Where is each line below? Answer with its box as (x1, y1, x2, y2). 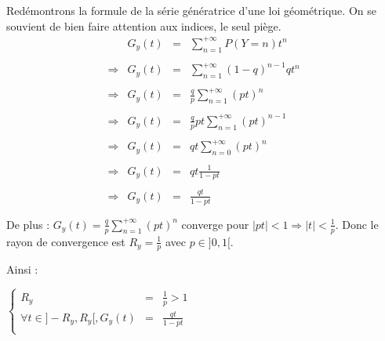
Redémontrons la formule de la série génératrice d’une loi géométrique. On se (6, 2, 376, 18)
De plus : (6, 216, 50, 232)
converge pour (181, 216, 249, 232)
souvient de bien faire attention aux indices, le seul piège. (6, 17, 281, 34)
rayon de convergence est (6, 233, 125, 249)
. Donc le (335, 216, 379, 232)
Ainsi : (6, 261, 38, 278)
